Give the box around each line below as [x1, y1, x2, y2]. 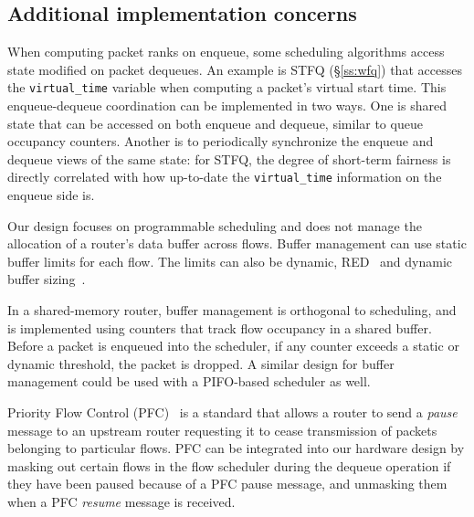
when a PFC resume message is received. [7, 491, 236, 511]
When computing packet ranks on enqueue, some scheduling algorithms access [7, 42, 445, 61]
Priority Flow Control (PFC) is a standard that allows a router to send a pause [7, 403, 458, 422]
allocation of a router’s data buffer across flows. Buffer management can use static [7, 234, 467, 253]
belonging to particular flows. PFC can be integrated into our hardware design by [7, 438, 465, 458]
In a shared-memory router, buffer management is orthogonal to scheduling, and [7, 301, 457, 320]
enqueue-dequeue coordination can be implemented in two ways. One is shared [7, 96, 447, 115]
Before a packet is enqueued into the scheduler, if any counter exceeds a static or [7, 336, 459, 355]
